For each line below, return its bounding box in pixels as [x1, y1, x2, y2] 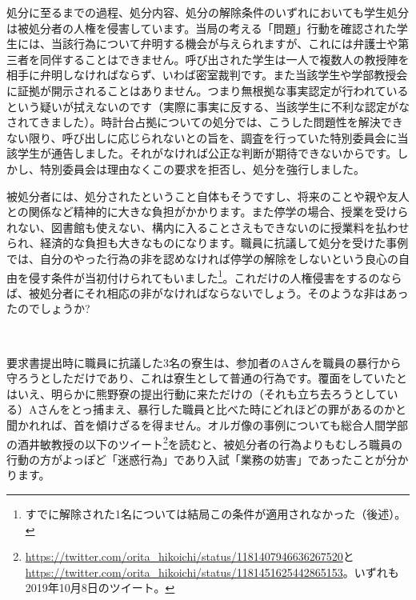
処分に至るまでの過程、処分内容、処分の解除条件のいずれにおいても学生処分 [6, 4, 409, 20]
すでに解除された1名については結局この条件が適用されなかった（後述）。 [25, 505, 406, 522]
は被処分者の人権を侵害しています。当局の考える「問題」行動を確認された [6, 19, 397, 36]
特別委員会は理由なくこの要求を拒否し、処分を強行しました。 [39, 160, 365, 177]
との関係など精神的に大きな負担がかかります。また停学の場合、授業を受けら [6, 203, 409, 220]
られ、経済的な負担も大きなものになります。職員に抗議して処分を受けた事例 [6, 234, 409, 251]
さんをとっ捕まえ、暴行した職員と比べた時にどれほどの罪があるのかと [37, 401, 407, 418]
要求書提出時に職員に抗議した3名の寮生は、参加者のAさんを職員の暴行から [6, 354, 402, 370]
